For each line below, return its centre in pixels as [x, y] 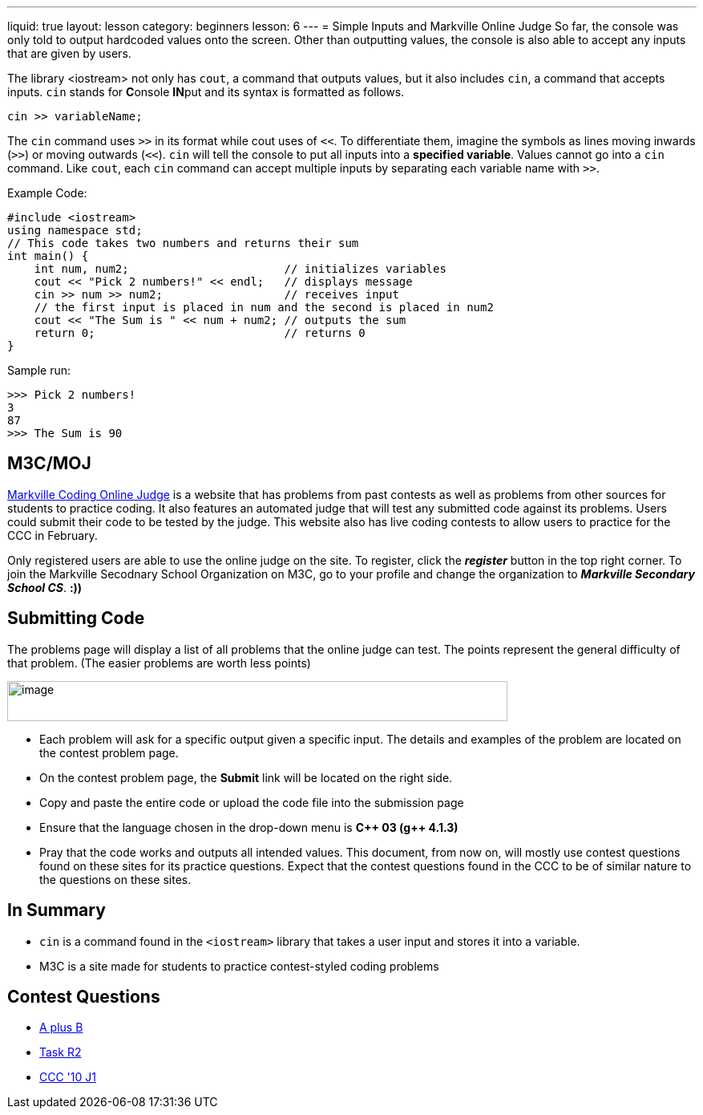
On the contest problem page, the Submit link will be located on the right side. [246, 777]
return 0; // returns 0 [200, 333]
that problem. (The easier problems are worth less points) [159, 663]
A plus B [61, 1028]
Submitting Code [76, 618]
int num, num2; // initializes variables [240, 269]
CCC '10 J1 [68, 1077]
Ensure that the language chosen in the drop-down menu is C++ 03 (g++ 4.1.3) [249, 827]
